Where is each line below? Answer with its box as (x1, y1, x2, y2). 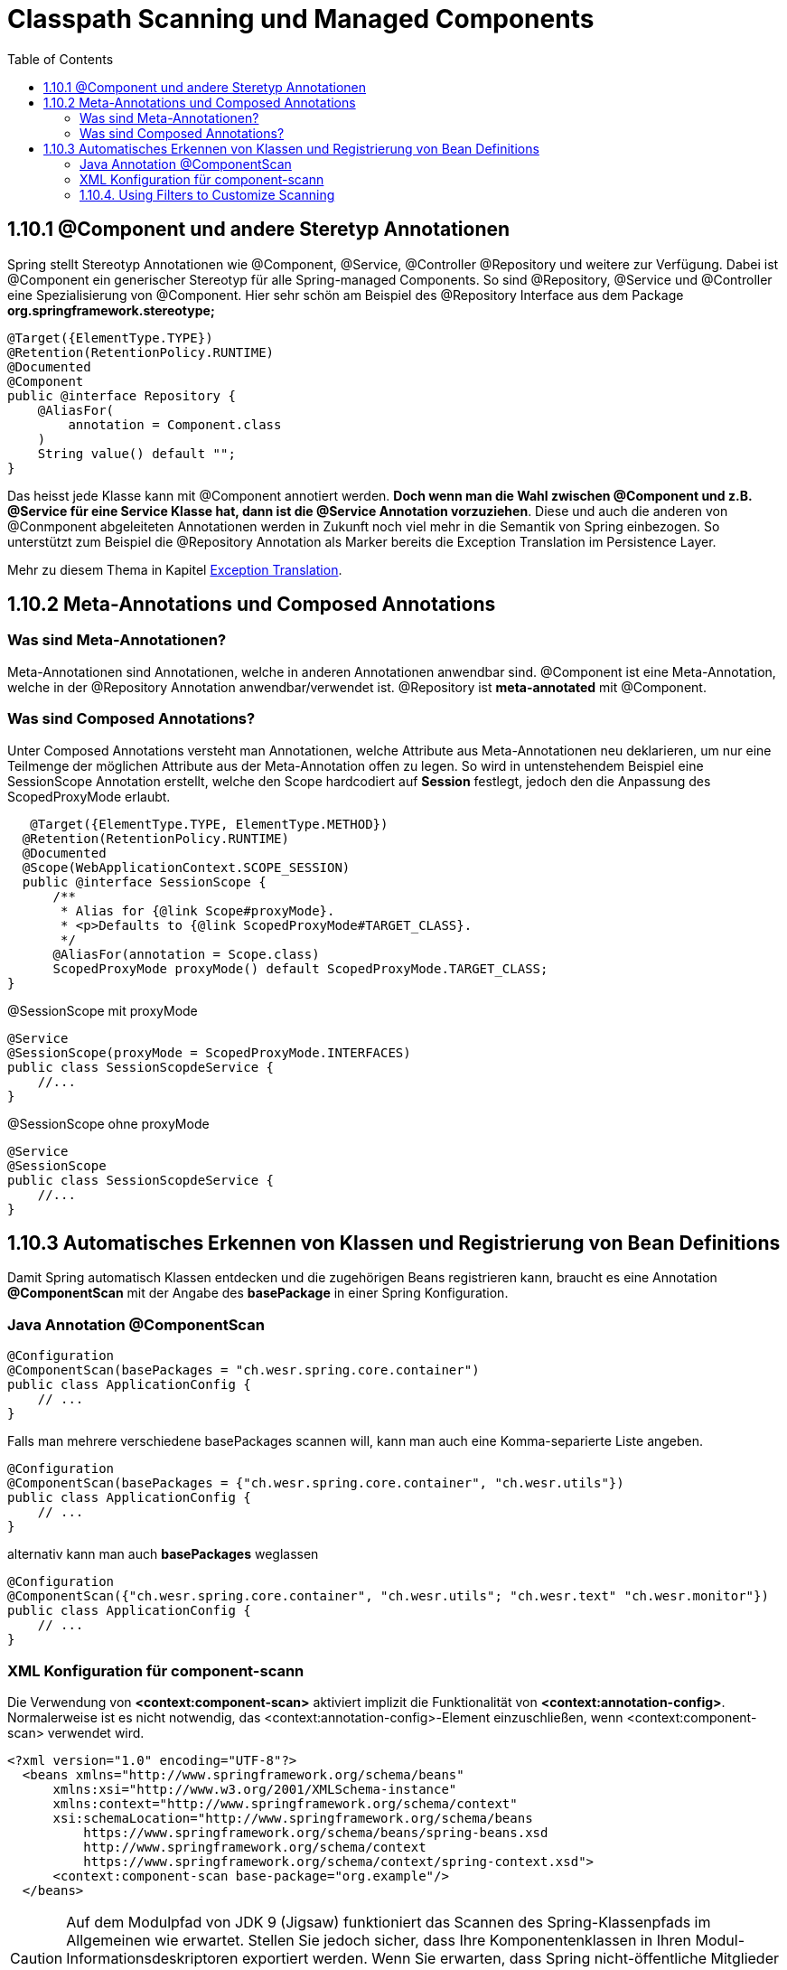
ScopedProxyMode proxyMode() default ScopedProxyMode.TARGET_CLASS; (52, 961, 548, 976)
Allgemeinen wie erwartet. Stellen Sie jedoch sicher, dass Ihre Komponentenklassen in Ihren (66, 1930, 691, 1949)
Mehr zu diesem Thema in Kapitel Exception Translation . (7, 561, 342, 577)
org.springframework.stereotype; (7, 302, 215, 318)
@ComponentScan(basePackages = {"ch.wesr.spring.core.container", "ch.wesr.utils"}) (7, 1476, 624, 1491)
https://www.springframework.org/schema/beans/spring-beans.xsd (83, 1825, 548, 1840)
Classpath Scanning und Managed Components (7, 4, 595, 34)
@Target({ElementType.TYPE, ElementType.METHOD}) (30, 816, 389, 831)
